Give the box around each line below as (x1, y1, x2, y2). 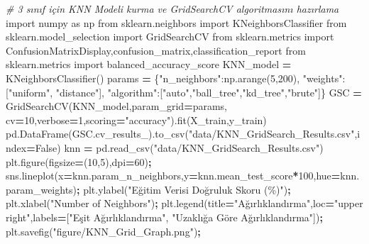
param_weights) (6, 182, 77, 196)
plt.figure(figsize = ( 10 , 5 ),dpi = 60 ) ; (6, 154, 152, 169)
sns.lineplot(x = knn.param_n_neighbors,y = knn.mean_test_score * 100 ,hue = (6, 168, 341, 183)
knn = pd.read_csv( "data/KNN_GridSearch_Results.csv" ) (64, 140, 324, 155)
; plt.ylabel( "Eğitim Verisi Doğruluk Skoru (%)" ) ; (77, 182, 291, 196)
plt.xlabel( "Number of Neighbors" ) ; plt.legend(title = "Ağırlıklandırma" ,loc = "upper (6, 196, 363, 211)
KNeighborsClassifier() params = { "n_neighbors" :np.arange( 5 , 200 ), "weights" (6, 70, 343, 85)
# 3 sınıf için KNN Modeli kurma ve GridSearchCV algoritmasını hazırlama (6, 1, 339, 16)
